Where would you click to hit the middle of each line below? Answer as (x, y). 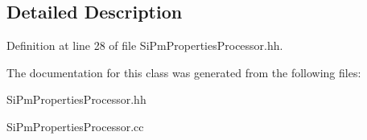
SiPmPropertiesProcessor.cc (75, 126)
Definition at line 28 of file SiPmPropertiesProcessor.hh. (145, 45)
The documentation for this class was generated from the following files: (184, 72)
